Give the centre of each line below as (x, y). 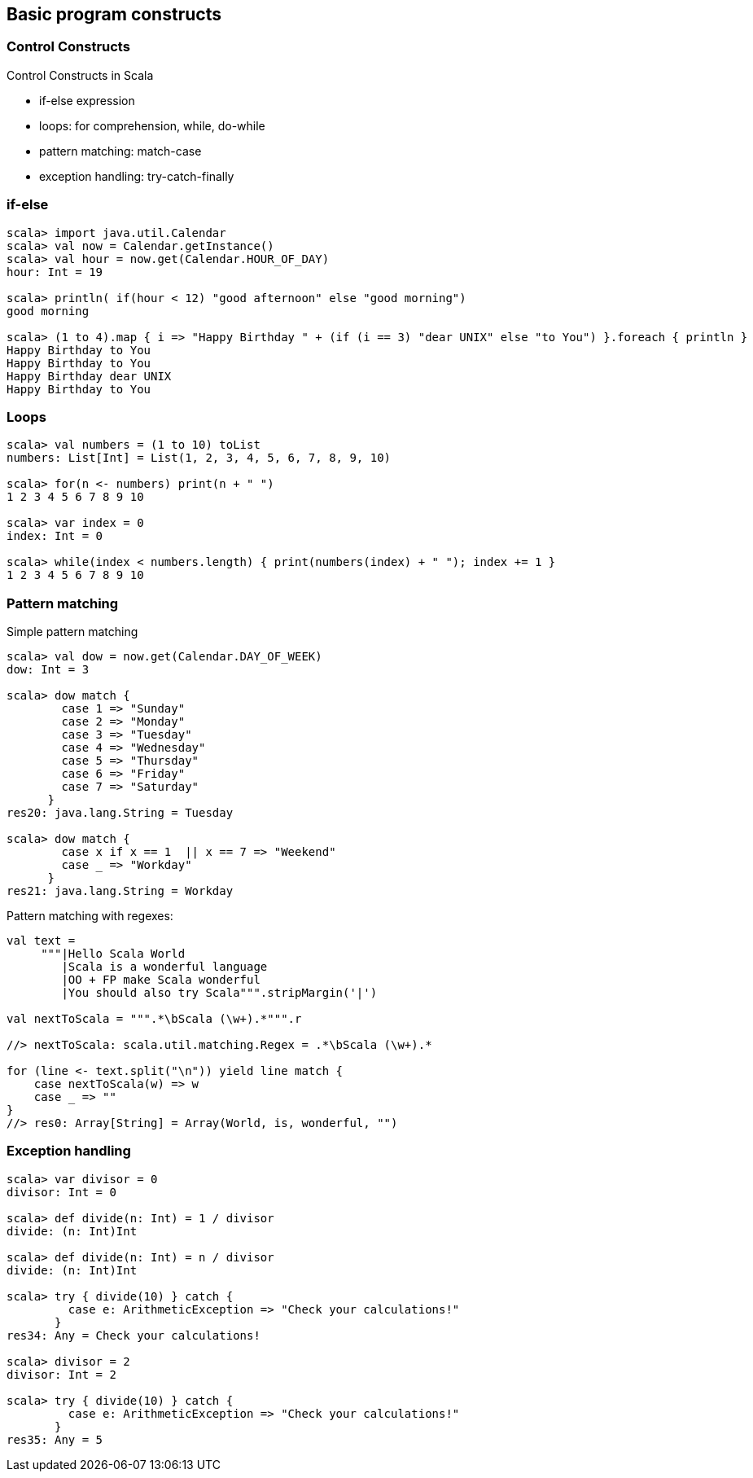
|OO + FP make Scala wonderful (161, 980)
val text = (41, 941)
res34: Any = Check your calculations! (134, 1335)
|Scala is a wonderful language (164, 967)
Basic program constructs (114, 14)
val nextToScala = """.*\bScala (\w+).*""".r (154, 1019)
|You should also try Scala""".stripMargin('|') (219, 993)
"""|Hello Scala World (113, 954)
